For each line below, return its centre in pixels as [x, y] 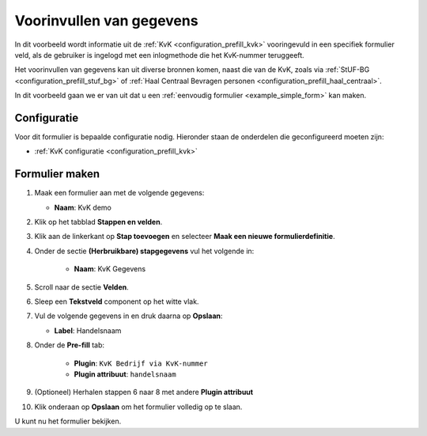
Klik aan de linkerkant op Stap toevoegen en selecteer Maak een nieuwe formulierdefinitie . [185, 237]
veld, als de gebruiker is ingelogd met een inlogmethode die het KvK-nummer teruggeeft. [159, 55]
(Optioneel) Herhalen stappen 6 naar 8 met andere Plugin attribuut [144, 392]
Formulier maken [57, 174]
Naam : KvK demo [83, 207]
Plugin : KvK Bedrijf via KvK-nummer [141, 363]
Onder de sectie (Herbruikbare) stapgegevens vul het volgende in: [144, 251]
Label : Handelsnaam [88, 330]
